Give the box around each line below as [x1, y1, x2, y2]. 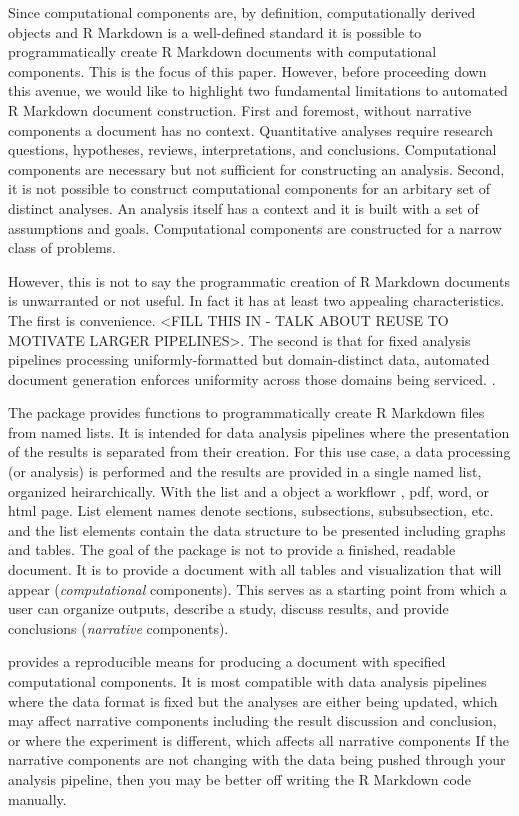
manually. [8, 788, 67, 809]
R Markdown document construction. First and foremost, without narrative [8, 99, 472, 120]
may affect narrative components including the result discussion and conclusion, [8, 710, 497, 731]
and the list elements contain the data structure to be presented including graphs [8, 519, 506, 540]
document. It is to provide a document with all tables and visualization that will [8, 559, 502, 580]
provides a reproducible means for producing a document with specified [8, 651, 446, 672]
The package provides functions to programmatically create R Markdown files [8, 402, 485, 423]
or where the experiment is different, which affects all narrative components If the [8, 729, 509, 750]
